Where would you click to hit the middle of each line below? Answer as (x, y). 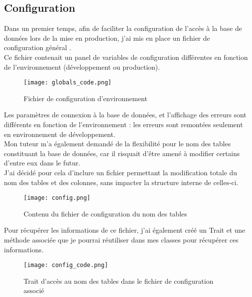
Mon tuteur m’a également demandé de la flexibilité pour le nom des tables (117, 144)
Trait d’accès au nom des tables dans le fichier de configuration (119, 281)
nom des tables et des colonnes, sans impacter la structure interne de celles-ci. (121, 182)
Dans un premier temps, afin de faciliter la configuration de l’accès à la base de (123, 28)
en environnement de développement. (60, 134)
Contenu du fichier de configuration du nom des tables (105, 213)
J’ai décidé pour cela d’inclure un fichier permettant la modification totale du (121, 172)
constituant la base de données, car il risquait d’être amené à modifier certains (122, 153)
